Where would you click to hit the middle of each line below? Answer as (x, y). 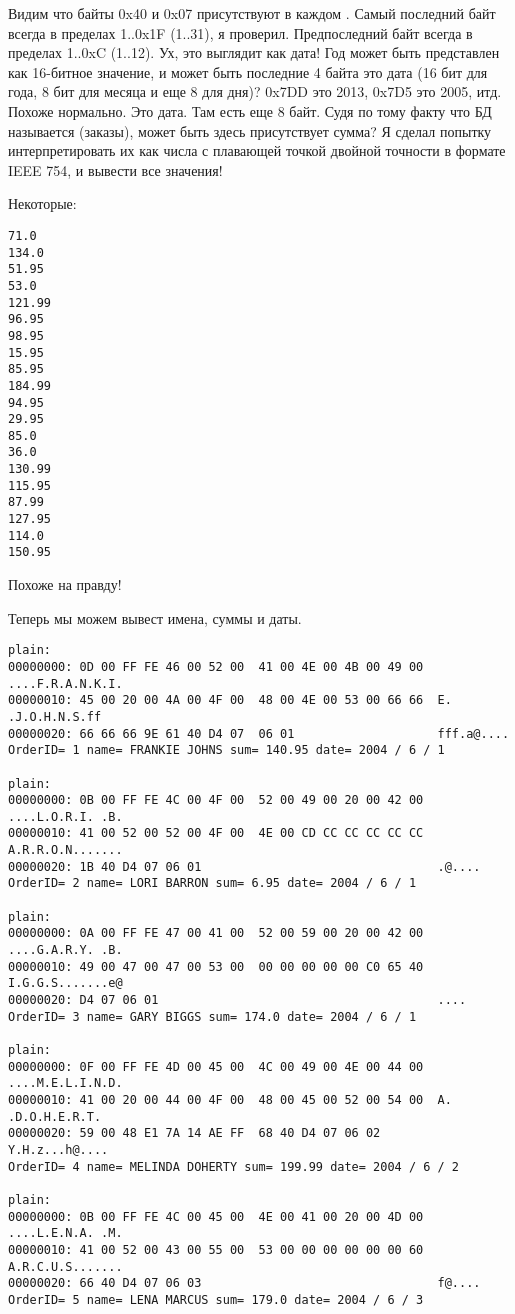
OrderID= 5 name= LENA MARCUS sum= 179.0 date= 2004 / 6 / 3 (216, 1299)
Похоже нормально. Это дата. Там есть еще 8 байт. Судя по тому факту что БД (250, 110)
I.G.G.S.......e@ (65, 983)
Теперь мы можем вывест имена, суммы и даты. (155, 617)
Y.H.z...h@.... (58, 1149)
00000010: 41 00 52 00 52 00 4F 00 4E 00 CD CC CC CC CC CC (216, 833)
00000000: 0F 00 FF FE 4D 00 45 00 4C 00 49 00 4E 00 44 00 (216, 1066)
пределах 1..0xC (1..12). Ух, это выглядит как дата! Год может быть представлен (254, 52)
